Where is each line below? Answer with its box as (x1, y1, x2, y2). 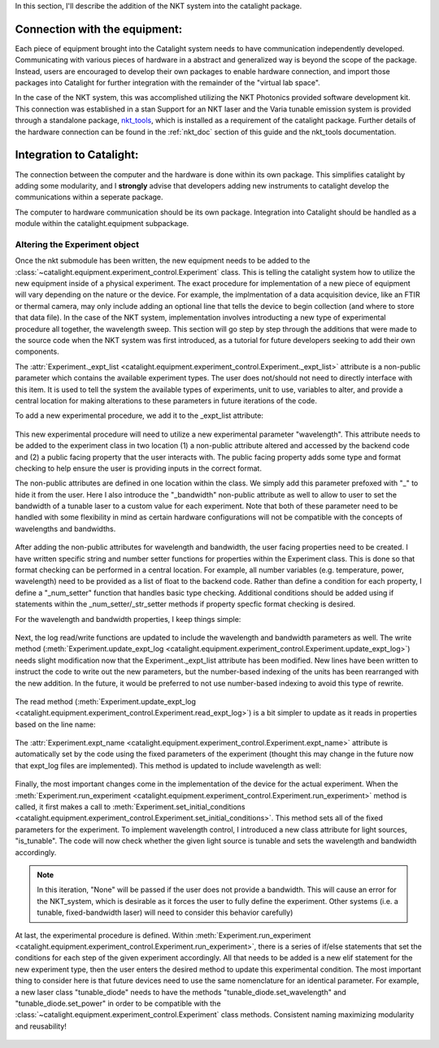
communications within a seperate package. (15, 192, 163, 202)
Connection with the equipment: (15, 22, 183, 36)
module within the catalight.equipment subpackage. (15, 219, 189, 228)
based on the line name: (15, 720, 96, 729)
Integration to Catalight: (15, 148, 139, 162)
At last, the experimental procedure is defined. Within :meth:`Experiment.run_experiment (15, 930, 311, 940)
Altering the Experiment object (15, 238, 140, 250)
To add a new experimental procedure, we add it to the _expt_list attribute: (15, 411, 264, 420)
